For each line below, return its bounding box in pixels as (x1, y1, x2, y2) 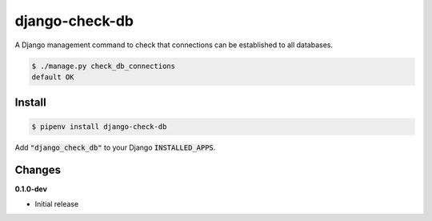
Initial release (34, 199, 79, 208)
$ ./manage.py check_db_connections (31, 61, 176, 70)
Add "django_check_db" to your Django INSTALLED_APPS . (14, 143, 216, 152)
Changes (14, 163, 62, 177)
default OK (31, 72, 74, 82)
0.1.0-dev (14, 184, 48, 194)
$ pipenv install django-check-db (31, 122, 167, 131)
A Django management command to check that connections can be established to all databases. (14, 40, 334, 50)
